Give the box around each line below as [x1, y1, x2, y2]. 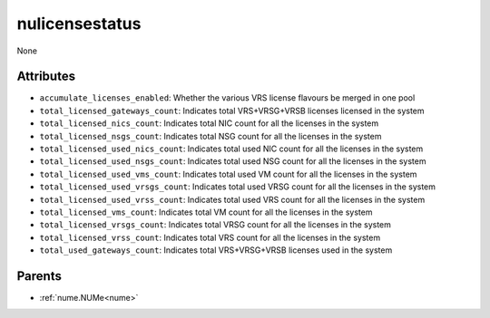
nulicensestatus [16, 14, 142, 34]
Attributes [16, 69, 76, 84]
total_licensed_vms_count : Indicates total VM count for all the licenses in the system [39, 207, 373, 217]
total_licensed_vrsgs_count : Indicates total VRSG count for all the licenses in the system [39, 219, 392, 230]
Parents [16, 268, 63, 284]
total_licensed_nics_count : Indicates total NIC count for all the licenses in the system [39, 118, 379, 129]
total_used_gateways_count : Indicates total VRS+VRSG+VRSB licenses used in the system [39, 245, 393, 255]
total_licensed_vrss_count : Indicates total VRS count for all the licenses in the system [39, 232, 381, 243]
